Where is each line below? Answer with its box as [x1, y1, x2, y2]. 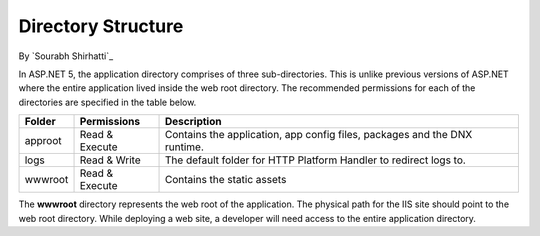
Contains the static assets [165, 173, 287, 187]
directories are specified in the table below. [18, 96, 197, 108]
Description [165, 115, 222, 129]
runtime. [165, 140, 205, 154]
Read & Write [79, 153, 141, 167]
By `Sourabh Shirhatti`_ [18, 50, 114, 62]
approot [24, 134, 62, 148]
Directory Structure [18, 15, 184, 37]
